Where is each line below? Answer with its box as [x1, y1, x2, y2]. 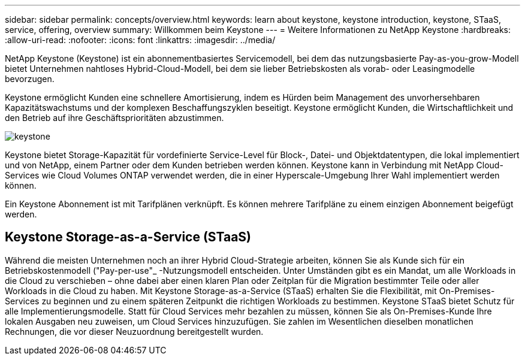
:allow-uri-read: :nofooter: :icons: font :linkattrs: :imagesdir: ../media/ [5, 35, 276, 45]
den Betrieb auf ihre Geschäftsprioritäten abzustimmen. [5, 113, 224, 123]
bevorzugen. [5, 74, 55, 84]
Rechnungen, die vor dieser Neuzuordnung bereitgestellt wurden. [5, 326, 264, 337]
